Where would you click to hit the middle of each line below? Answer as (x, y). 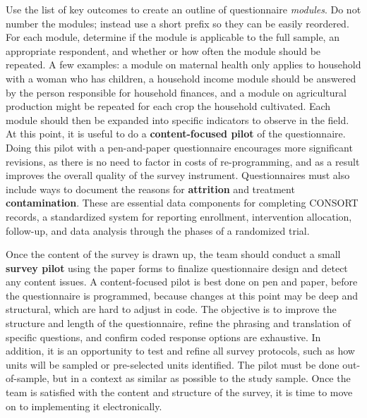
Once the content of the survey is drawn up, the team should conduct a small (173, 254)
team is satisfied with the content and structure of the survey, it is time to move (179, 392)
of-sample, (28, 378)
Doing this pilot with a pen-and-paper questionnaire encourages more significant (179, 147)
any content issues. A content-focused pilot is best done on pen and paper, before (182, 282)
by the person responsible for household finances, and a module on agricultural (176, 92)
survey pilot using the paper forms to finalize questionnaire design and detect (177, 268)
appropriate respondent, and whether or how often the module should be (163, 50)
